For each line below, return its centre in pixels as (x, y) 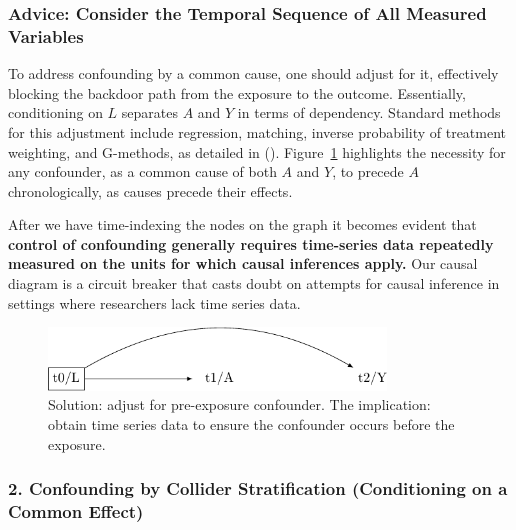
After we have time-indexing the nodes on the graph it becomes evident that (242, 224)
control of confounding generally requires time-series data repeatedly (251, 243)
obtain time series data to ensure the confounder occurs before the (251, 424)
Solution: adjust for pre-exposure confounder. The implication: (239, 404)
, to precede (368, 171)
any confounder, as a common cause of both (142, 171)
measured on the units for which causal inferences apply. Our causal (243, 263)
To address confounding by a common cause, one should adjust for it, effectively (253, 73)
